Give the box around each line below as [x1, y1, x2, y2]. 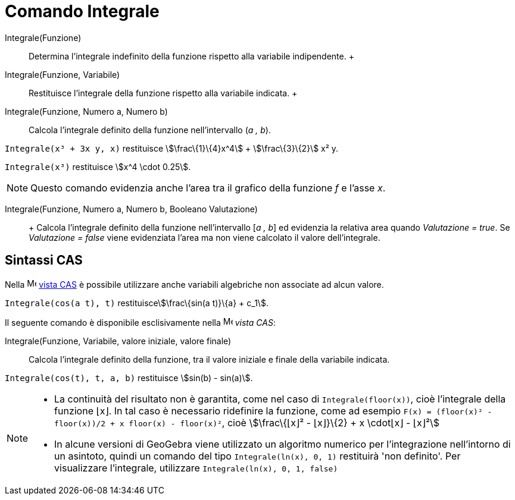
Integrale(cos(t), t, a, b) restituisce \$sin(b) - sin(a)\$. [5, 372, 253, 383]
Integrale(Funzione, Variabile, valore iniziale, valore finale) [5, 335, 232, 346]
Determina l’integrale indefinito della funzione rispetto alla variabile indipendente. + [29, 51, 354, 61]
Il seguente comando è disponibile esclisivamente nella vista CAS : [5, 317, 276, 328]
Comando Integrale [5, 1, 160, 21]
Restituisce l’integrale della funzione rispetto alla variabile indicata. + [29, 87, 298, 98]
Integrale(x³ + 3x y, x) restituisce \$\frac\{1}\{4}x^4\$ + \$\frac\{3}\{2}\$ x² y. [5, 143, 339, 153]
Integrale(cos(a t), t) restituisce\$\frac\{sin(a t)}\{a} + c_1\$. [5, 297, 269, 308]
